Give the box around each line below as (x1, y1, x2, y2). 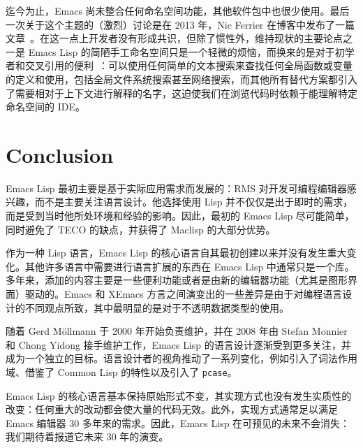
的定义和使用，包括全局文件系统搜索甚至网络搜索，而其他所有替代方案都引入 (6, 71, 357, 86)
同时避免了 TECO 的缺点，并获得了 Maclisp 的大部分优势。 (6, 222, 276, 236)
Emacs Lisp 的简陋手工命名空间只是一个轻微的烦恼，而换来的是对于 (28, 44, 335, 59)
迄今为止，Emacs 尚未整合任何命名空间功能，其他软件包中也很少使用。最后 (6, 3, 350, 17)
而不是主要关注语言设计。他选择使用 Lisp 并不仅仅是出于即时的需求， (34, 194, 353, 209)
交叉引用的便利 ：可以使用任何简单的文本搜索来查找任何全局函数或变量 (24, 58, 353, 73)
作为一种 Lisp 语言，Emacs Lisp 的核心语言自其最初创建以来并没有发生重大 (6, 245, 347, 260)
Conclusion (6, 140, 114, 168)
